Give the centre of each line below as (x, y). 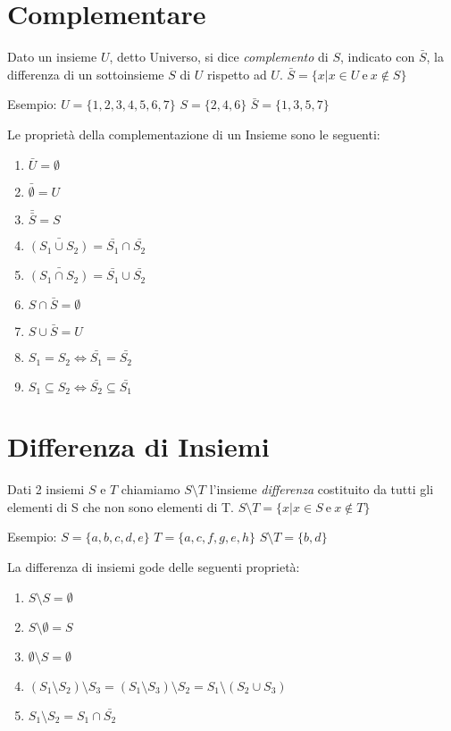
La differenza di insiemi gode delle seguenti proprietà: (154, 566)
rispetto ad (237, 74)
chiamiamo (150, 489)
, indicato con (378, 57)
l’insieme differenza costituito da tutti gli (322, 489)
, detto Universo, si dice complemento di (219, 57)
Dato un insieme (52, 57)
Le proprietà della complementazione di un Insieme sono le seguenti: (194, 134)
